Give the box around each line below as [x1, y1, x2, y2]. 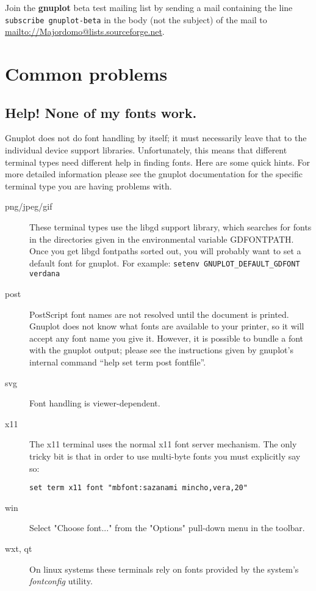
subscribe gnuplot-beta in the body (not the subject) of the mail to [5, 13, 267, 26]
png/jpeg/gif [5, 200, 52, 213]
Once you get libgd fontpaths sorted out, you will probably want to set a [29, 244, 301, 257]
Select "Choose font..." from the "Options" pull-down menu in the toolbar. [29, 521, 305, 534]
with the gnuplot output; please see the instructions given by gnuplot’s [29, 343, 293, 356]
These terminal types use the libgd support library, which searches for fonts [29, 220, 312, 233]
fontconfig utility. [29, 574, 93, 587]
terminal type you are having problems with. [5, 179, 172, 192]
